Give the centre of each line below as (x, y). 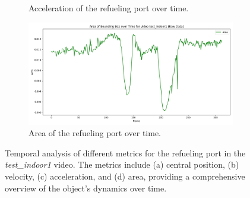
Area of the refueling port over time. (95, 133)
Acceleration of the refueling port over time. (109, 8)
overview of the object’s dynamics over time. (86, 188)
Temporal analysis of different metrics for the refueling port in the (125, 153)
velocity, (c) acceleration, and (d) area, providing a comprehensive (125, 176)
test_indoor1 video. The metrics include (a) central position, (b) (122, 164)
